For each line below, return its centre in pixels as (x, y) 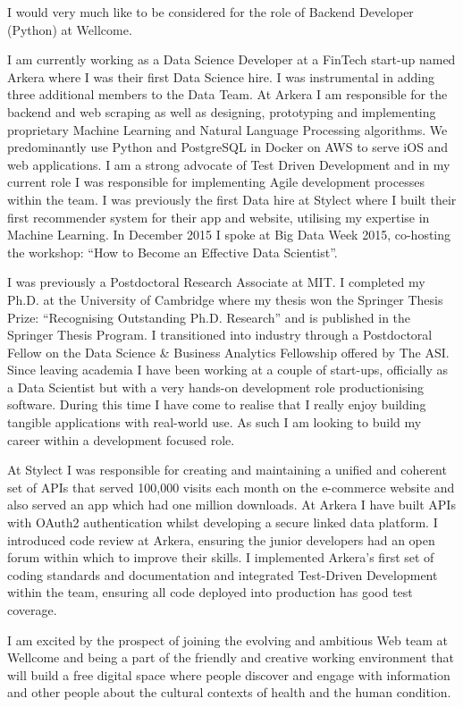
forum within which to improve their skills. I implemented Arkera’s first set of (221, 557)
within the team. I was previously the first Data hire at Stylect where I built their (232, 199)
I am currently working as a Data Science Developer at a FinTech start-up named (231, 59)
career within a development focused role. (121, 439)
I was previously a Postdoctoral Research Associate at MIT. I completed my (216, 282)
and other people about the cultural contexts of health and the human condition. (229, 692)
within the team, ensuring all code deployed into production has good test (210, 592)
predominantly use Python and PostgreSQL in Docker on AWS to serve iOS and (228, 147)
